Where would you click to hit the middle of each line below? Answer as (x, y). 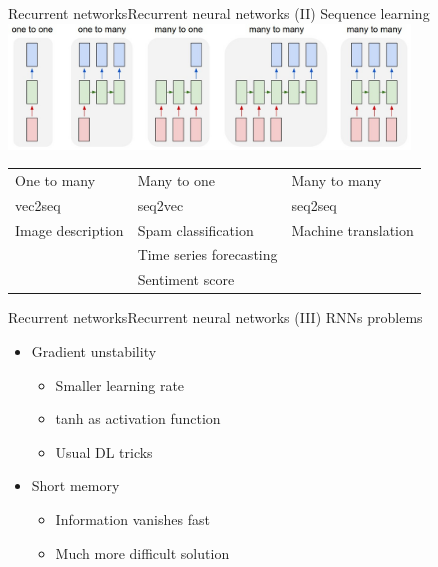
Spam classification (195, 229)
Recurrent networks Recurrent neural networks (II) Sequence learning (219, 13)
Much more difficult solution (142, 552)
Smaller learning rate (120, 384)
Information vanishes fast (132, 518)
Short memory (75, 485)
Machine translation (352, 229)
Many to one (176, 179)
